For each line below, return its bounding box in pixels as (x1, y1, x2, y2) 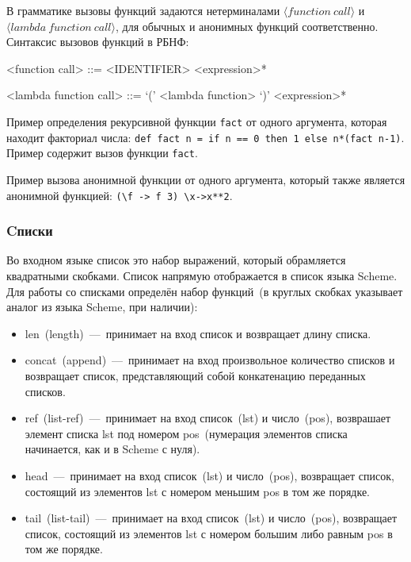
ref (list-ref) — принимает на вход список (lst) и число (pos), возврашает (25, 410, 391, 426)
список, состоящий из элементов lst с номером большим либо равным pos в (25, 525, 393, 541)
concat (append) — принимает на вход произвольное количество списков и (25, 352, 395, 368)
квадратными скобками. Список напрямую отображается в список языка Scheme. (6, 268, 398, 283)
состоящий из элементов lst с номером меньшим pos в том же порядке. (25, 483, 370, 499)
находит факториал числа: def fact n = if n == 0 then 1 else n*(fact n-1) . (6, 129, 405, 145)
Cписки (6, 221, 53, 241)
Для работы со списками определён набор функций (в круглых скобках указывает (6, 283, 403, 299)
